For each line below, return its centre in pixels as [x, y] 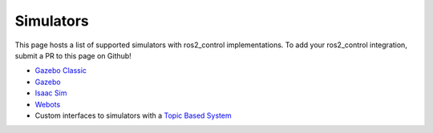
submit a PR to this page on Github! [73, 55]
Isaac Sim [51, 93]
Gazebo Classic [61, 71]
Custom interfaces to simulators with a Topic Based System [133, 115]
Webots [48, 104]
